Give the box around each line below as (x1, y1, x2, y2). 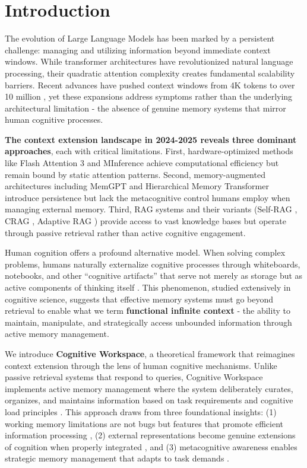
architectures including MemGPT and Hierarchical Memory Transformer (5, 180, 269, 192)
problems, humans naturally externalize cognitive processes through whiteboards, (5, 257, 300, 270)
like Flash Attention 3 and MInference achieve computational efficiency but (5, 157, 279, 169)
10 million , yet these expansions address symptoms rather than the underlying (5, 90, 293, 103)
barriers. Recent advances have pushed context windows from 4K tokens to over (5, 78, 295, 91)
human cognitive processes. (5, 113, 103, 126)
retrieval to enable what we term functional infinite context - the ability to (5, 304, 290, 317)
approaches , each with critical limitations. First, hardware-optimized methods (5, 145, 293, 157)
